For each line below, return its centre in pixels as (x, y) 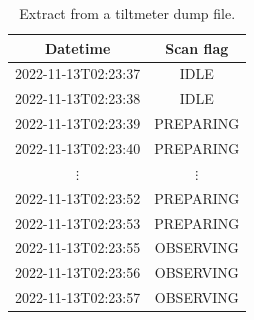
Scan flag (197, 47)
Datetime (77, 47)
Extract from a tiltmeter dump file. (127, 13)
